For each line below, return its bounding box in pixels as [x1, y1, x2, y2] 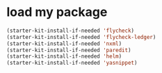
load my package [6, 4, 108, 20]
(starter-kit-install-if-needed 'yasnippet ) [6, 60, 138, 67]
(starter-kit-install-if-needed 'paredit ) [6, 47, 131, 54]
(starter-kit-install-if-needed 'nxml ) [6, 40, 122, 47]
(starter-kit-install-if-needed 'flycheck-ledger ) [6, 33, 156, 40]
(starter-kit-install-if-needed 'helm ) [6, 53, 122, 60]
